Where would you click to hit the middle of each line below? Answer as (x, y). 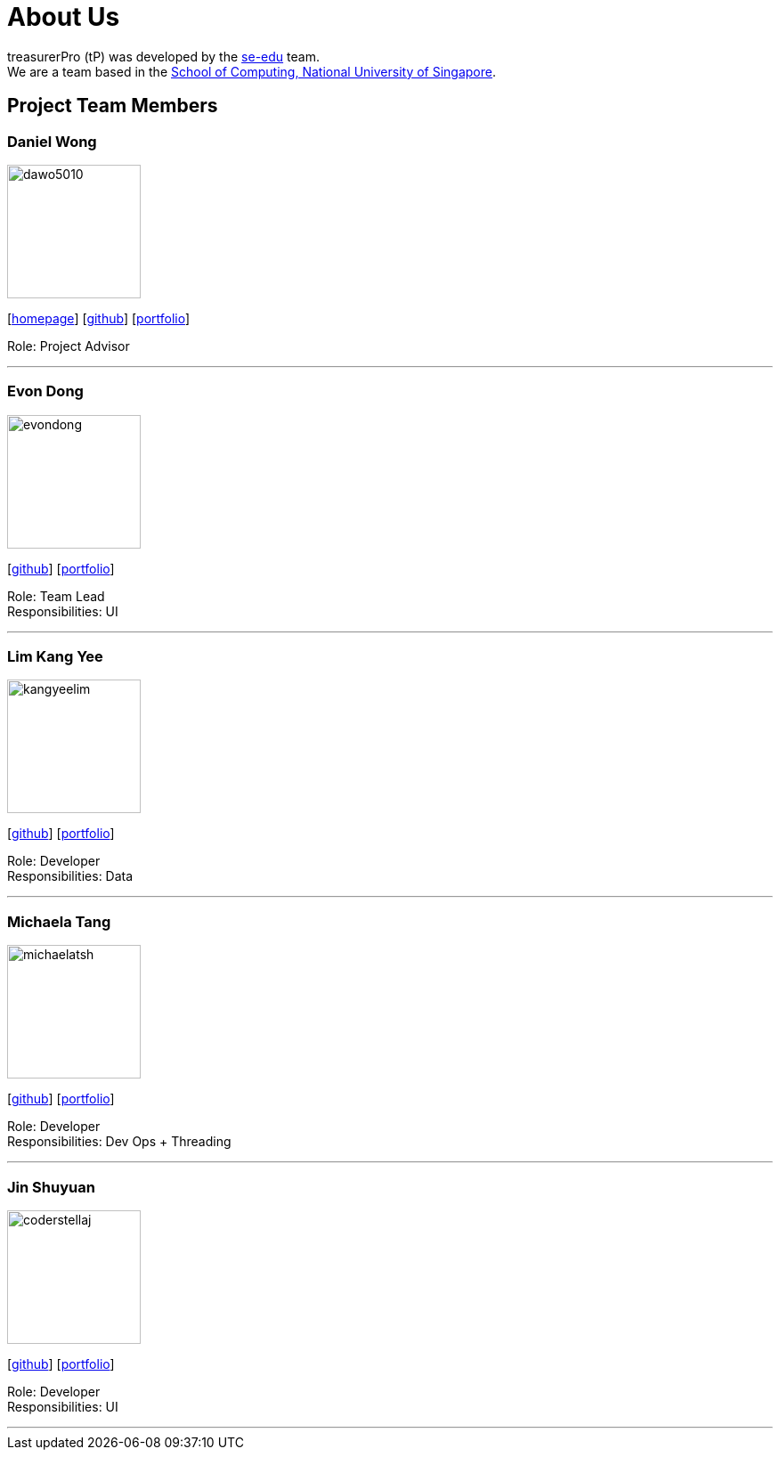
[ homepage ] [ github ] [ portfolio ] (99, 318)
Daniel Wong (52, 141)
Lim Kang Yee (55, 657)
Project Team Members (113, 106)
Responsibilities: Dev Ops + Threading (119, 1142)
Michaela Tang (59, 921)
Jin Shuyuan (51, 1187)
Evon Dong (45, 391)
